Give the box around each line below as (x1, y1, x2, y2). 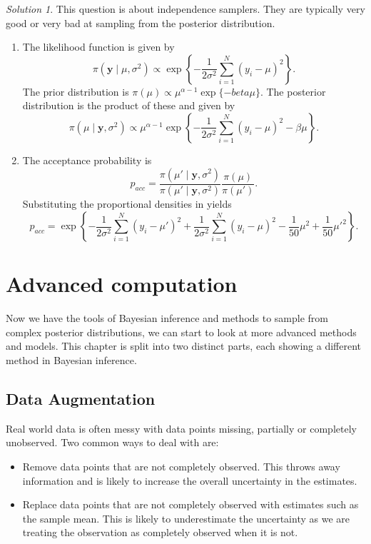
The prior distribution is (22, 84, 129, 99)
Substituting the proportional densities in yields (22, 196, 232, 211)
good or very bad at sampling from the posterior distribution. (6, 15, 275, 30)
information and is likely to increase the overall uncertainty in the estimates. (22, 473, 357, 488)
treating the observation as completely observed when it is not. (22, 525, 298, 540)
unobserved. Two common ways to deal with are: (6, 435, 219, 450)
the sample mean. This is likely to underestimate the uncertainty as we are (22, 510, 350, 525)
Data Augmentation (6, 387, 156, 409)
